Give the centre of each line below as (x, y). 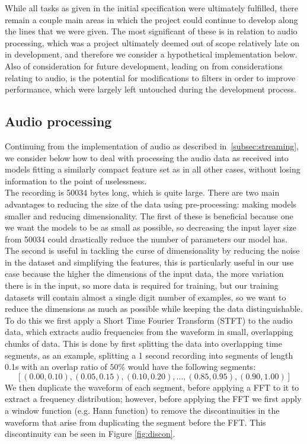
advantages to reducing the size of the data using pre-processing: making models (151, 204)
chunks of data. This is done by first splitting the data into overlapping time (143, 344)
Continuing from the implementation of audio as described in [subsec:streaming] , (152, 146)
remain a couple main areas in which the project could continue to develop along (151, 19)
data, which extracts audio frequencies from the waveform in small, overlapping (149, 332)
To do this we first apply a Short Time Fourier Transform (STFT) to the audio (149, 320)
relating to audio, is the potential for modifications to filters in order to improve (150, 77)
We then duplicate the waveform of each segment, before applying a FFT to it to (152, 387)
